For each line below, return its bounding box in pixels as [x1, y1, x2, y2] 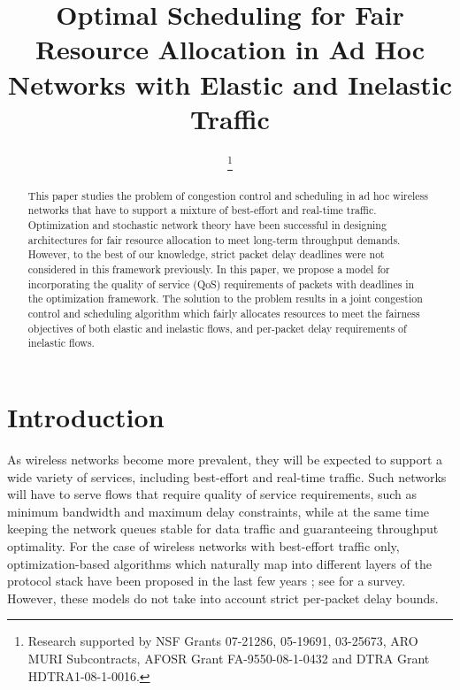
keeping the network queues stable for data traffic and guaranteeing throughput [7, 519, 439, 538]
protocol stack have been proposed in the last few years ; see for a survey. [7, 571, 406, 590]
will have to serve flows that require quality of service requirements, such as [7, 485, 418, 503]
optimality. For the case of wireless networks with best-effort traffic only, [7, 536, 400, 555]
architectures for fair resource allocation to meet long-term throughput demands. [27, 232, 401, 247]
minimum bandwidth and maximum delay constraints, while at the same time [7, 502, 430, 520]
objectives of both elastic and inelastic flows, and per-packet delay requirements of [27, 320, 407, 335]
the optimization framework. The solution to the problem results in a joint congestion [27, 291, 423, 306]
